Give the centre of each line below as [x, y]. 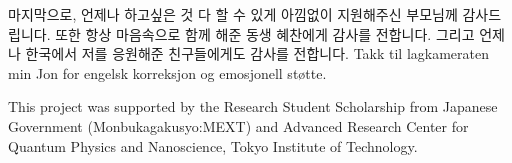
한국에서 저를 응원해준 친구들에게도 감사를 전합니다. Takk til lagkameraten [257, 53]
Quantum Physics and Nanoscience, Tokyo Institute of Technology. [213, 145]
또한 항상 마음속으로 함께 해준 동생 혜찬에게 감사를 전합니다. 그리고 [265, 33]
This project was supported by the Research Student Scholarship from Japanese [253, 106]
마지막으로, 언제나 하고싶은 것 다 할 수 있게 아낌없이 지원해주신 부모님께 [233, 14]
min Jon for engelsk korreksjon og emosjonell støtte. [167, 72]
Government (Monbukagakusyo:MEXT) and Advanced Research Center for [238, 125]
